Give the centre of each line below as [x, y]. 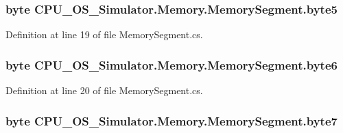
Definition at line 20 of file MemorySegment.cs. [104, 90]
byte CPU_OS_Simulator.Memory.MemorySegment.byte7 [171, 120]
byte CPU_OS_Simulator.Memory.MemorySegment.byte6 [171, 64]
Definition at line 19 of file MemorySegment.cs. [104, 34]
